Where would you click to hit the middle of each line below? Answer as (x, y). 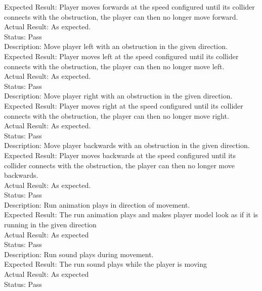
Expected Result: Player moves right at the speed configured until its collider (124, 105)
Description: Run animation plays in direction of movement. (97, 204)
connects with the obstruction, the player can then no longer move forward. (121, 16)
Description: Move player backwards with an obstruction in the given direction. (127, 145)
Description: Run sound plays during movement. (79, 254)
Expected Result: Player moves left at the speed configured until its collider (121, 56)
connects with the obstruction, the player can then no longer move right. (117, 115)
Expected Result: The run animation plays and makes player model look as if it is (131, 214)
